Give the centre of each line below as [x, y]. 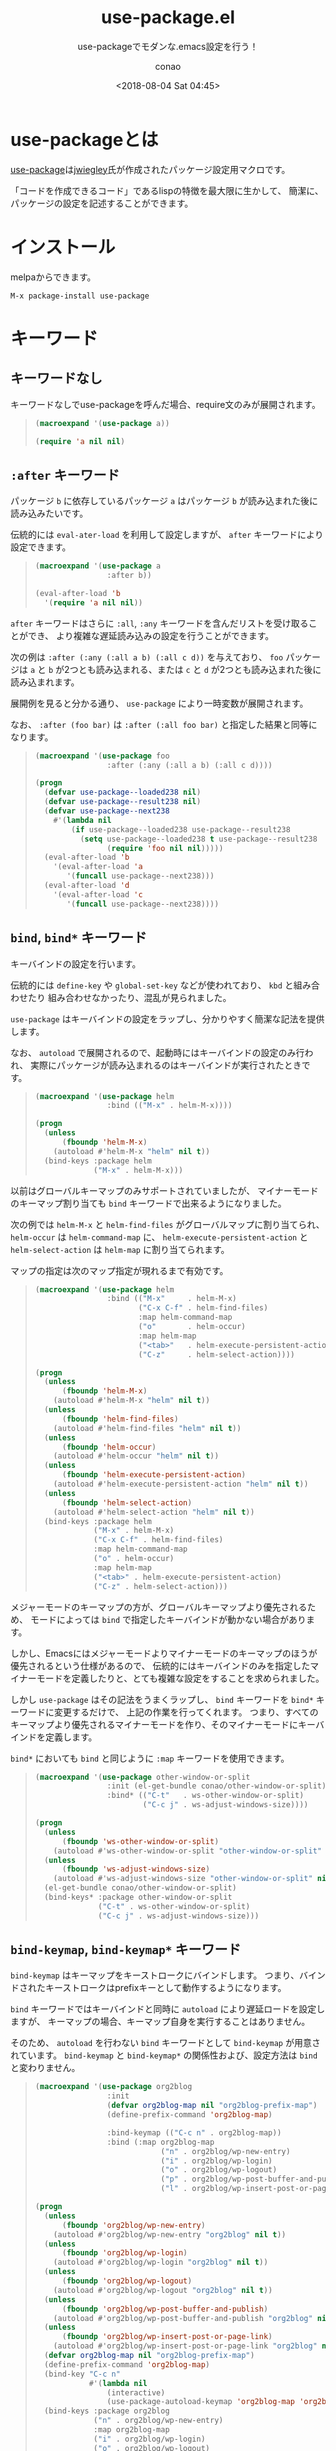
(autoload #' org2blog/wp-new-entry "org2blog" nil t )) [170, 2234]
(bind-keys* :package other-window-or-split [138, 1897]
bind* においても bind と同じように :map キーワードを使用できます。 [150, 1758]
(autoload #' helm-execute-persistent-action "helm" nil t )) [181, 1484]
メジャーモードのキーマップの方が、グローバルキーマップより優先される [159, 1607]
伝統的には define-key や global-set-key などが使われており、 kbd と [152, 985]
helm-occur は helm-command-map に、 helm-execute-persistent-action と [159, 1237]
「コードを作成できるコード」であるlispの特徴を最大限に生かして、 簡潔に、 [167, 190]
